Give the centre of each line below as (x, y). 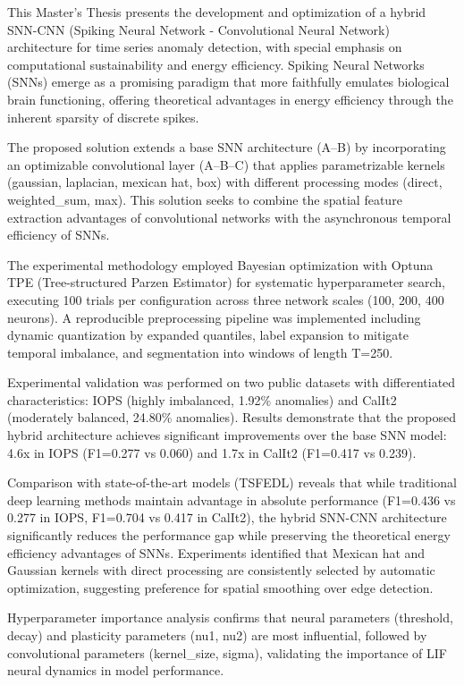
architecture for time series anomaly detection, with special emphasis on (205, 47)
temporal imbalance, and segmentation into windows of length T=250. (200, 352)
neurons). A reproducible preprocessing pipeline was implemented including (214, 317)
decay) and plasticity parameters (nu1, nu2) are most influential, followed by (217, 635)
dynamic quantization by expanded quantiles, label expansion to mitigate (208, 335)
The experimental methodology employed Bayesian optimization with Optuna (220, 264)
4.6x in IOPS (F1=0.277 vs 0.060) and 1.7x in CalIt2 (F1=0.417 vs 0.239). (212, 452)
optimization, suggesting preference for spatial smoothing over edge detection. (220, 587)
